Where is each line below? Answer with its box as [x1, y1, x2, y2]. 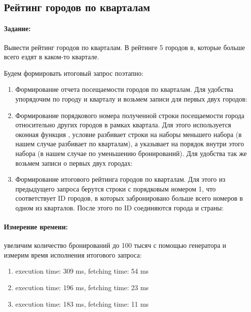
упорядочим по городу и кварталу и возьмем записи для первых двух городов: [15, 93, 248, 104]
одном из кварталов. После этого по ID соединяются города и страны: [15, 202, 224, 212]
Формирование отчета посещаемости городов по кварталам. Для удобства [15, 84, 234, 94]
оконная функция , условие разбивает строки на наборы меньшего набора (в [15, 129, 242, 139]
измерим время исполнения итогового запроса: [4, 249, 142, 260]
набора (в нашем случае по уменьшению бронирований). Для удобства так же [15, 148, 247, 158]
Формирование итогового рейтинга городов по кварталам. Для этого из [15, 174, 226, 184]
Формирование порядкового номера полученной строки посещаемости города [15, 110, 245, 120]
